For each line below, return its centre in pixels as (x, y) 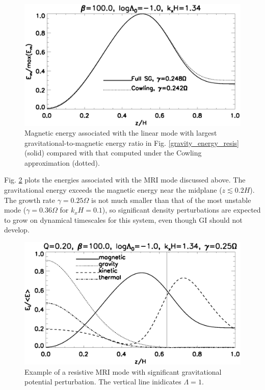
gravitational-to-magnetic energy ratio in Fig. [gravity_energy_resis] (132, 142)
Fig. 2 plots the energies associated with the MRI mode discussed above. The (125, 180)
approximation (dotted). (62, 162)
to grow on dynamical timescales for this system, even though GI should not (123, 219)
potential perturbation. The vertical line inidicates (103, 382)
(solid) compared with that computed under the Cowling (113, 153)
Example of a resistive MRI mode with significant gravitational (123, 371)
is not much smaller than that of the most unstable (171, 200)
